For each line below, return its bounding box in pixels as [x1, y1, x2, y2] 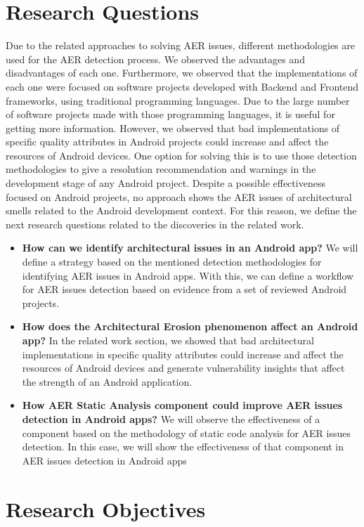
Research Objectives [6, 494, 206, 523]
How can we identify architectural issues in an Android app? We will [22, 240, 358, 255]
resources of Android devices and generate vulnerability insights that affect [22, 360, 345, 375]
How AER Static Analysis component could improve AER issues [22, 398, 343, 412]
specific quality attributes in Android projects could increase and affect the [6, 134, 329, 149]
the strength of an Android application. [22, 374, 193, 389]
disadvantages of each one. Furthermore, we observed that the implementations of [6, 65, 358, 80]
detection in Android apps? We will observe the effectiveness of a [22, 411, 320, 426]
